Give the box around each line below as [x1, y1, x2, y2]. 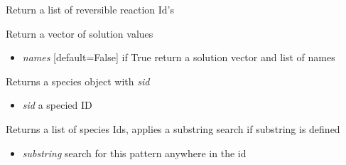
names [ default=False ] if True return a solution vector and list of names [22, 50, 335, 65]
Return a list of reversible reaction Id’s [6, 2, 175, 16]
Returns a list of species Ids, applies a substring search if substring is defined [6, 121, 340, 136]
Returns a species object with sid [6, 73, 150, 88]
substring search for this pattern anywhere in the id [22, 145, 247, 160]
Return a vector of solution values [6, 26, 153, 41]
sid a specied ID [22, 97, 92, 112]
